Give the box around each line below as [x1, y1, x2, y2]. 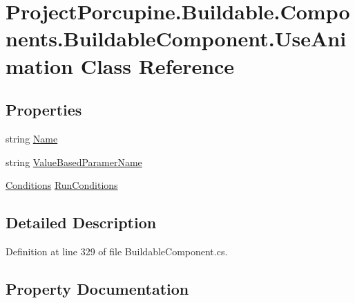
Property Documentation [6, 277, 189, 299]
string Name [6, 131, 58, 145]
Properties [6, 99, 82, 120]
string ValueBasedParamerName [6, 154, 142, 169]
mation [6, 51, 73, 80]
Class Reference [80, 51, 235, 80]
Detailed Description [6, 212, 157, 233]
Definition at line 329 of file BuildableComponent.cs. [6, 244, 228, 258]
